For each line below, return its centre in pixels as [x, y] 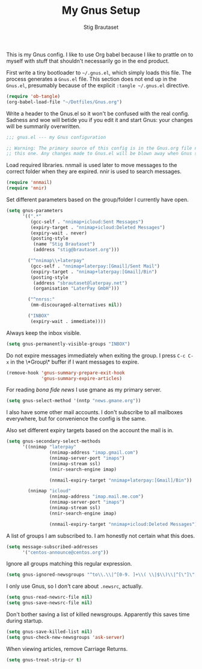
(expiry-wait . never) [59, 233]
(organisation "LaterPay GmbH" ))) [76, 289]
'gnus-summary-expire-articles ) [81, 378]
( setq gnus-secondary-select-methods [54, 441]
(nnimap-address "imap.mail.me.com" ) [96, 496]
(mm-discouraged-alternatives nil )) [76, 305]
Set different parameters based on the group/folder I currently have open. [97, 200]
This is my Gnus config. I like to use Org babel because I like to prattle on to [100, 54]
